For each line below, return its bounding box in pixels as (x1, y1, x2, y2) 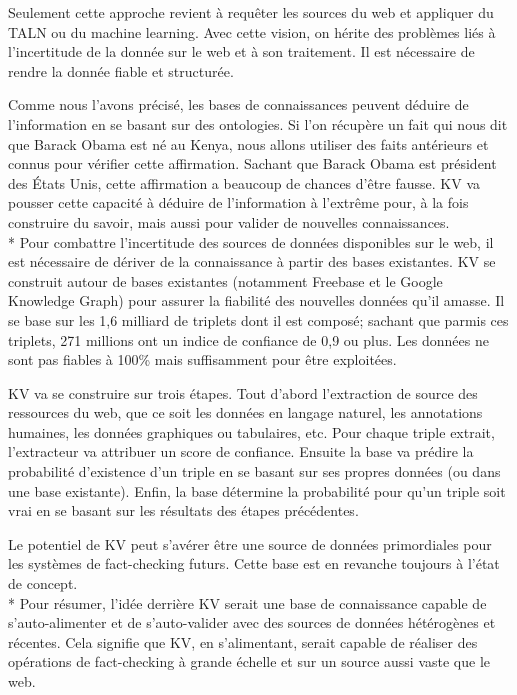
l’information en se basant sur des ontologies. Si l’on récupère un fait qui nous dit (8, 113, 508, 134)
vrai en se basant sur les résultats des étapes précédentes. (8, 500, 359, 521)
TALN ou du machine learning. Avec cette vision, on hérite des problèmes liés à (8, 21, 496, 42)
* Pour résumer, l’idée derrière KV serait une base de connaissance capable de (8, 592, 487, 613)
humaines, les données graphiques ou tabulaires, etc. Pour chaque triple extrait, (8, 421, 495, 442)
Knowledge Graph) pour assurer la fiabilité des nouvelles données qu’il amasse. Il (8, 290, 505, 311)
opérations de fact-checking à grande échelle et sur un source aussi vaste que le (8, 651, 490, 672)
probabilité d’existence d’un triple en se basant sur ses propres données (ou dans (8, 461, 501, 482)
